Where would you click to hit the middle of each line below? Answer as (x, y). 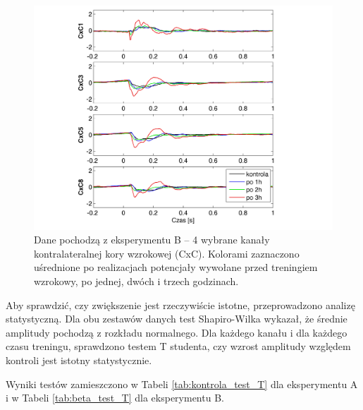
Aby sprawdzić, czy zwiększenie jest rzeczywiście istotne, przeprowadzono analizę (180, 305)
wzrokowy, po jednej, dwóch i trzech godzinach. (136, 281)
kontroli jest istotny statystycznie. (79, 360)
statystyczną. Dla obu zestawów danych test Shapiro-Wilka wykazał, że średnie (177, 319)
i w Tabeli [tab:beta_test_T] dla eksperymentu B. (115, 398)
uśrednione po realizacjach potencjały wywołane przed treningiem (176, 267)
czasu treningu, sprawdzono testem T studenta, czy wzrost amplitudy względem (178, 346)
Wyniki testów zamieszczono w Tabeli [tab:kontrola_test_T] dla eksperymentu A (182, 384)
